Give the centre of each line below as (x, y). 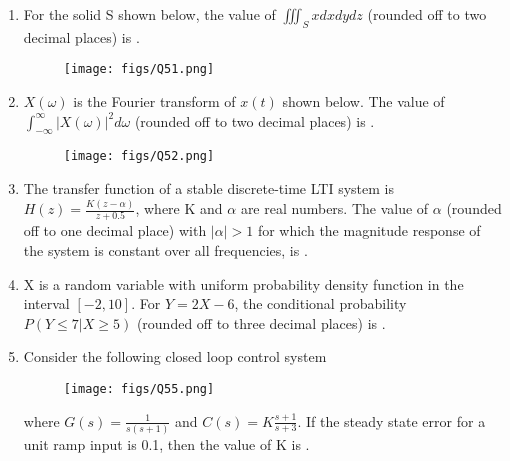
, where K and (179, 208)
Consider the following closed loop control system (175, 356)
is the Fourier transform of (154, 101)
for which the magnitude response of (369, 230)
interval (46, 303)
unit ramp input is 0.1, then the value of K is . (166, 443)
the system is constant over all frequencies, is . (165, 249)
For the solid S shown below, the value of (149, 14)
